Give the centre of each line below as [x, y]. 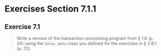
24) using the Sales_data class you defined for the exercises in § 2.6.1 [86, 43]
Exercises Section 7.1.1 [50, 9]
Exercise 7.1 [22, 27]
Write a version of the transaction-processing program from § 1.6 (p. [85, 38]
